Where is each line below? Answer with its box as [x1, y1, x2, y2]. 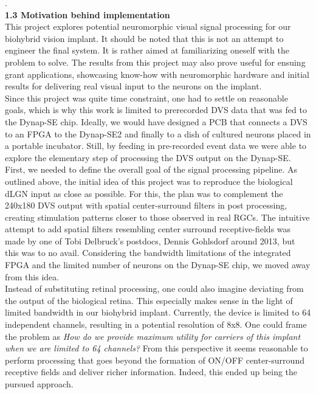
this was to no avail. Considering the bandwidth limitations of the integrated [5, 246, 291, 259]
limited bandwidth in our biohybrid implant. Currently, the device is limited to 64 [5, 306, 311, 319]
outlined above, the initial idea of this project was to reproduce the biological [5, 175, 293, 187]
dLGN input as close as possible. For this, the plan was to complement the [5, 187, 283, 199]
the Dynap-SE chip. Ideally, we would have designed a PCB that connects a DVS [5, 115, 307, 128]
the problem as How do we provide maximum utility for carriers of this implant [5, 330, 301, 342]
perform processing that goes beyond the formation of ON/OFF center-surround [5, 353, 304, 366]
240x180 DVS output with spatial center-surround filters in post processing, [5, 199, 287, 212]
